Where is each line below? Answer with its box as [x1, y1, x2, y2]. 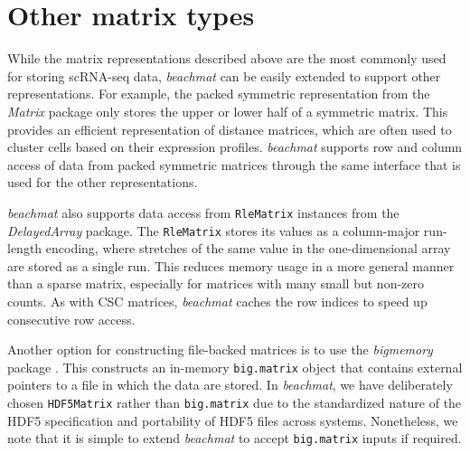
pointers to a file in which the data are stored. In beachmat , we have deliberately [7, 375, 453, 394]
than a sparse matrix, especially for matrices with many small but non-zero [7, 274, 425, 293]
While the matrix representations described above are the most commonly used [7, 49, 446, 68]
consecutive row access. [7, 309, 136, 328]
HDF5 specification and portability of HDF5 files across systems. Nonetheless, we [7, 411, 458, 429]
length [7, 239, 42, 258]
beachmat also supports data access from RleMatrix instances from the [7, 203, 399, 222]
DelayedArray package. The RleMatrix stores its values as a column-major [7, 221, 420, 240]
